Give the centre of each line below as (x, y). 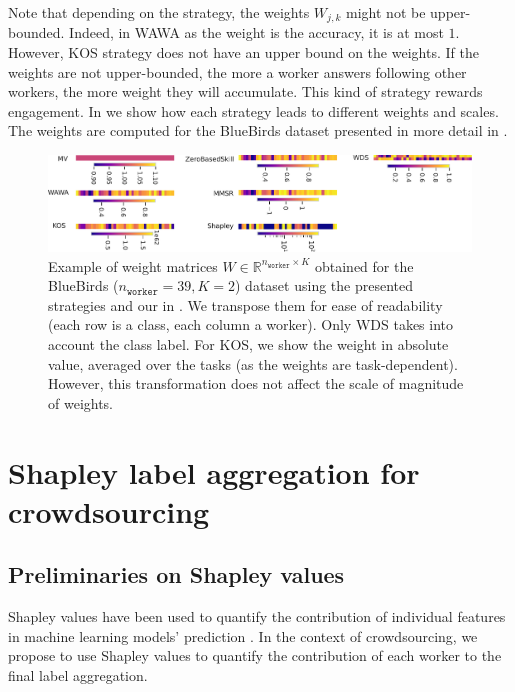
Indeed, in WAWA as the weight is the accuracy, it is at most (256, 32)
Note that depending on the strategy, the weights (159, 12)
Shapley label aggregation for (214, 471)
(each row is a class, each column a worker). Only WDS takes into (251, 324)
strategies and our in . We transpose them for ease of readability (245, 304)
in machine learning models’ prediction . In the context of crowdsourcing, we (243, 635)
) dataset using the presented (324, 285)
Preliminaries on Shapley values (176, 574)
